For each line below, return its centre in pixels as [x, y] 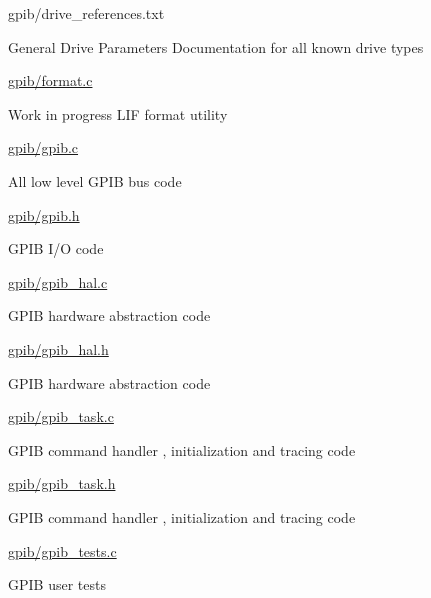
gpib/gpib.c [43, 147]
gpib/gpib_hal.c [58, 281]
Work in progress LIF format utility [118, 113]
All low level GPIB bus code [95, 180]
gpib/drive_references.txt [86, 13]
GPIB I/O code [56, 248]
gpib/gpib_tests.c [62, 550]
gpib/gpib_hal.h [58, 348]
